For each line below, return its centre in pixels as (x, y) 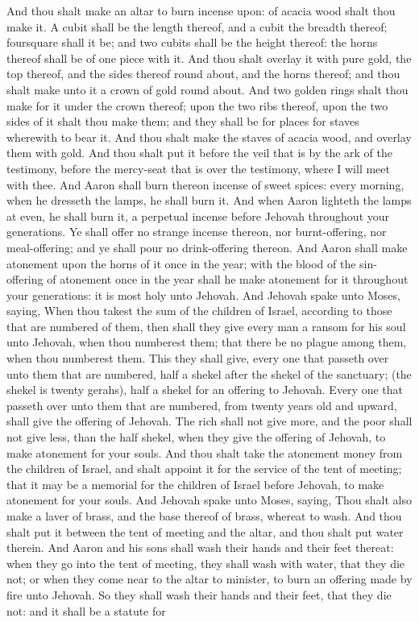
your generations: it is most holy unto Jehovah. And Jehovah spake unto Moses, (203, 294)
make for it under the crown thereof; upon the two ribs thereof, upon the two (197, 105)
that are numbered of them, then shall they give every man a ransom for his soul (206, 326)
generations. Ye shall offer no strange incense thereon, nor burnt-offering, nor (197, 232)
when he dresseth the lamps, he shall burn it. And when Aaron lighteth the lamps (209, 200)
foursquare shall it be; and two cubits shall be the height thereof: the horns (192, 42)
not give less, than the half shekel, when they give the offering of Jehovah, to (196, 437)
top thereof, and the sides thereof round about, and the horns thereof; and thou (203, 74)
